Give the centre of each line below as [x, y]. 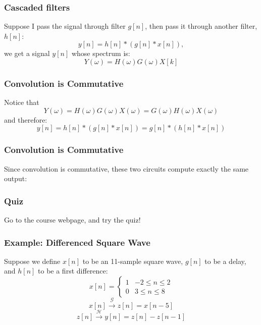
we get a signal [27, 53]
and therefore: [26, 119]
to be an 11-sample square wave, [133, 261]
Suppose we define [32, 261]
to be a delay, [225, 261]
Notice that [22, 102]
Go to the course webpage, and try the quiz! [72, 220]
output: [16, 178]
